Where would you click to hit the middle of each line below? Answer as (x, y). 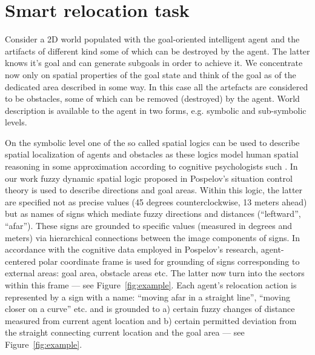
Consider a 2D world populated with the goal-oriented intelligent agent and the (152, 39)
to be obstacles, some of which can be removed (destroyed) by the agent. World (152, 98)
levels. (16, 122)
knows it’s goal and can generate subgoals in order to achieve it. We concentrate (154, 63)
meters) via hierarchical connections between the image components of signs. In (152, 237)
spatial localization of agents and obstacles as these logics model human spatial (152, 154)
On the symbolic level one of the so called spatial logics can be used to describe (152, 142)
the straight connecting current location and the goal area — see (125, 332)
